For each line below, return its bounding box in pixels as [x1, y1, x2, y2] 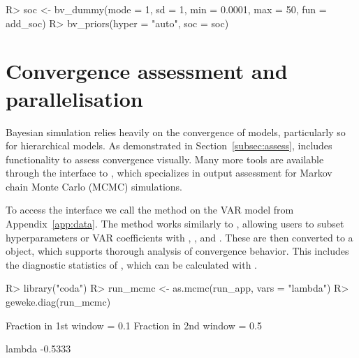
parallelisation [6, 84, 143, 112]
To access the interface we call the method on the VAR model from [6, 202, 294, 217]
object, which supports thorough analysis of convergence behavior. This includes [6, 244, 349, 258]
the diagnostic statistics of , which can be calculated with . [6, 257, 258, 271]
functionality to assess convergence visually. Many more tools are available [6, 151, 324, 166]
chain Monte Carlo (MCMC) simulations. [6, 179, 182, 193]
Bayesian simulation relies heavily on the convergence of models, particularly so [6, 124, 346, 139]
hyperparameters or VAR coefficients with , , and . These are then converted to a [6, 230, 353, 244]
